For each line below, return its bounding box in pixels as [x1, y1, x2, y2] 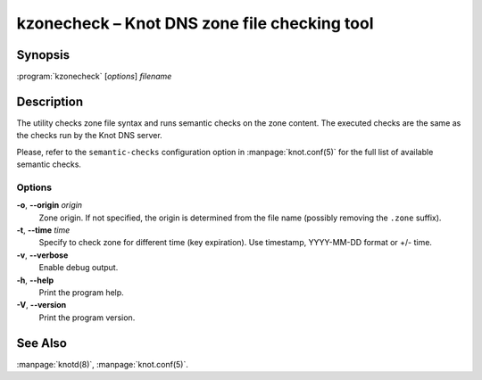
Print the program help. [38, 287, 124, 298]
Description [16, 94, 84, 109]
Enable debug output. [38, 262, 119, 273]
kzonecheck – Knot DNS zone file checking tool [16, 13, 374, 33]
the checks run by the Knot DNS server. [16, 130, 162, 141]
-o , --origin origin [16, 200, 83, 211]
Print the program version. [38, 312, 136, 323]
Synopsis [16, 47, 71, 62]
